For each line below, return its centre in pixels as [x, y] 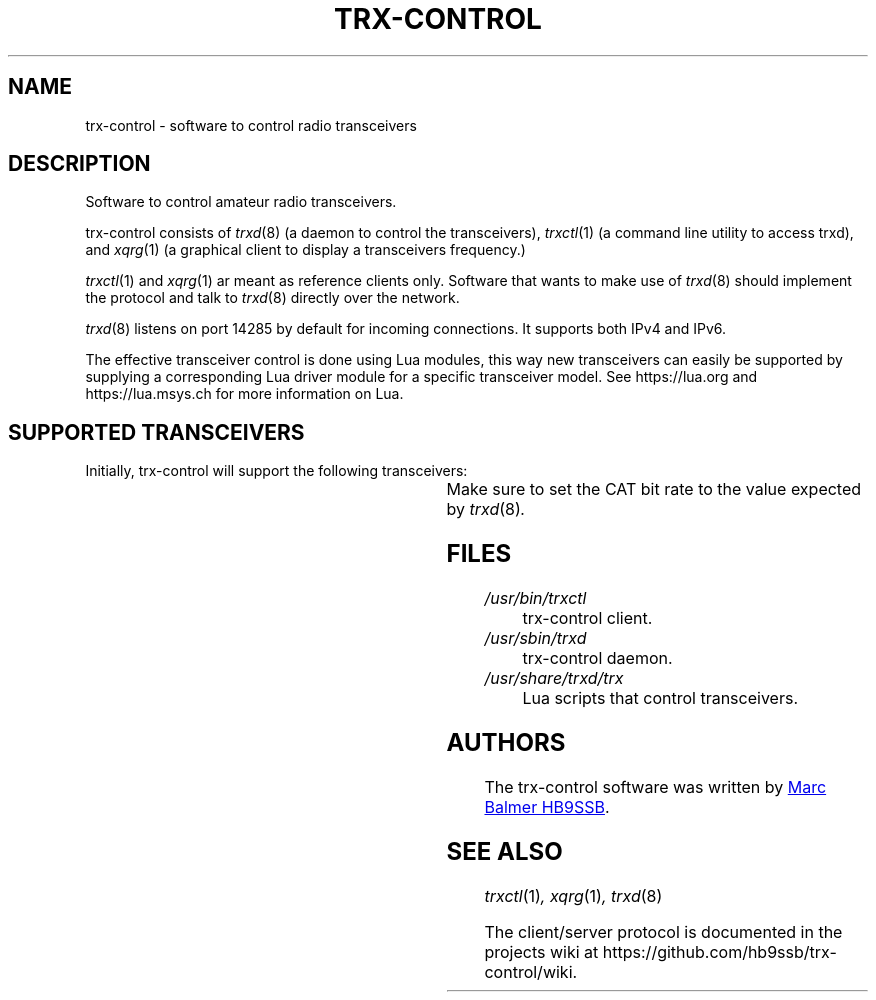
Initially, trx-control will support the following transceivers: [276, 471]
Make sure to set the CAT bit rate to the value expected [654, 489]
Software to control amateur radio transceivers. [241, 202]
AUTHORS [506, 742]
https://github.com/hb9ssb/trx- [719, 951]
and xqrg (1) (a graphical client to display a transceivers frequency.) [305, 250]
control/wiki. [531, 971]
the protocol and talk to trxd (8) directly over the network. [272, 298]
